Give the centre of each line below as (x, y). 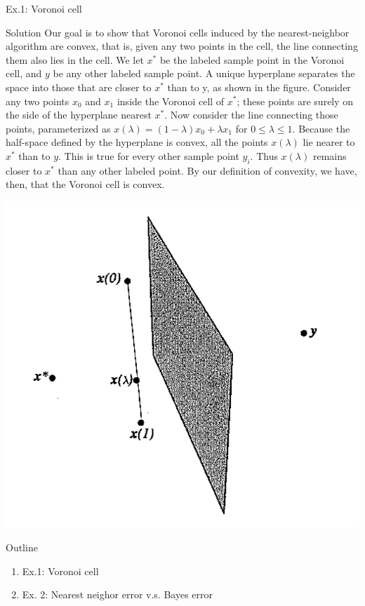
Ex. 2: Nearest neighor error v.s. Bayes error (117, 594)
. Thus (264, 155)
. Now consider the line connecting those (251, 115)
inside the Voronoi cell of (171, 101)
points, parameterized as (58, 128)
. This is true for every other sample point (149, 155)
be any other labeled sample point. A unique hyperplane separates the (204, 73)
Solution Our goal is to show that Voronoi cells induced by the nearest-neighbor (178, 32)
